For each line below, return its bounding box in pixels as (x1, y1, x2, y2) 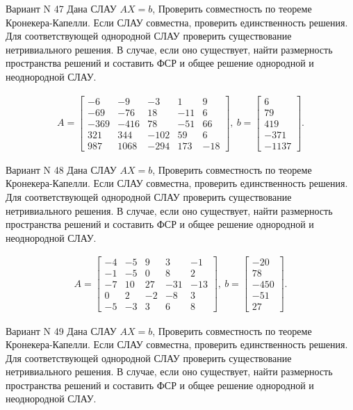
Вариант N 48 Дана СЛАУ (6, 162, 117, 177)
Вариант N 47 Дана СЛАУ (6, 1, 117, 15)
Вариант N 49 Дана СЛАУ (6, 323, 117, 338)
